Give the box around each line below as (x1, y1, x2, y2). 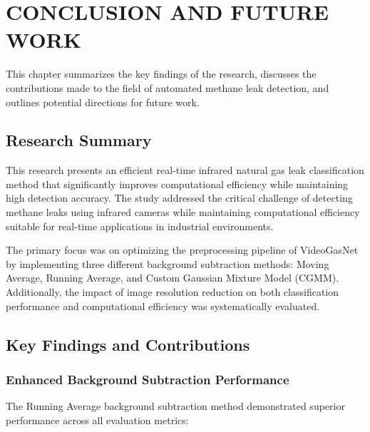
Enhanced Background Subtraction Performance (6, 370, 289, 388)
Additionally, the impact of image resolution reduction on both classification (6, 284, 339, 299)
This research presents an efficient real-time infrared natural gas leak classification (6, 163, 364, 178)
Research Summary (6, 129, 152, 151)
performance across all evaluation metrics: (6, 412, 189, 427)
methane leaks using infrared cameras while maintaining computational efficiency (6, 205, 360, 220)
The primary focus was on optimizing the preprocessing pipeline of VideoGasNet (6, 242, 359, 257)
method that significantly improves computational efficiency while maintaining (6, 176, 349, 191)
